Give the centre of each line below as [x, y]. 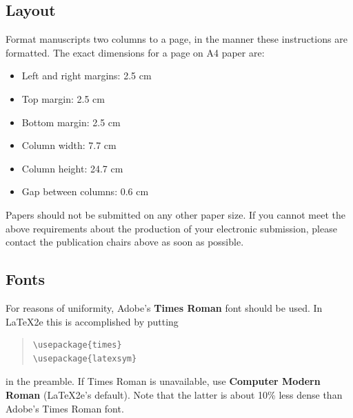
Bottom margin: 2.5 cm [71, 122]
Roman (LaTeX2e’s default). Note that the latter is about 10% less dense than [174, 394]
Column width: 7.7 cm [69, 145]
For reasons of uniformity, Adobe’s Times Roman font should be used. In [164, 307]
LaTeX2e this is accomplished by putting [92, 321]
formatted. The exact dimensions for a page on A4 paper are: [135, 52]
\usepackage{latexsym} [85, 358]
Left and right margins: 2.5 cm [87, 76]
